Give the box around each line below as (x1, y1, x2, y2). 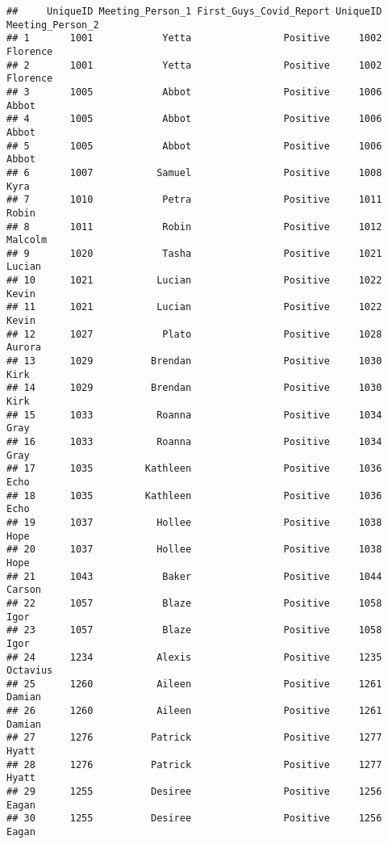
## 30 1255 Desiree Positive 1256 (6, 813, 382, 825)
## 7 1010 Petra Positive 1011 (6, 194, 382, 206)
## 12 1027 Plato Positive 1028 (6, 328, 382, 340)
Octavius (6, 665, 53, 677)
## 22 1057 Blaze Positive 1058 (6, 597, 382, 609)
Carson (6, 584, 41, 596)
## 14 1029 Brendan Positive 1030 (6, 382, 382, 394)
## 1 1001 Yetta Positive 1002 (6, 32, 382, 44)
